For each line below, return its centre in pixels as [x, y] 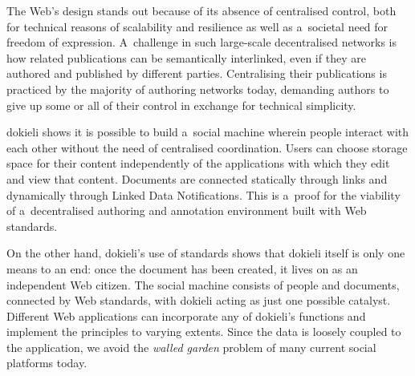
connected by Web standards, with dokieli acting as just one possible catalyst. [199, 300]
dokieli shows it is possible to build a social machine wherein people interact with [208, 132]
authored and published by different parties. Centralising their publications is [197, 73]
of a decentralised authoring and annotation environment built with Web [187, 210]
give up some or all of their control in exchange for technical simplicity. [181, 105]
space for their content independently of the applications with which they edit [198, 163]
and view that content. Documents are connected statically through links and [197, 178]
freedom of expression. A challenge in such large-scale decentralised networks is [202, 42]
